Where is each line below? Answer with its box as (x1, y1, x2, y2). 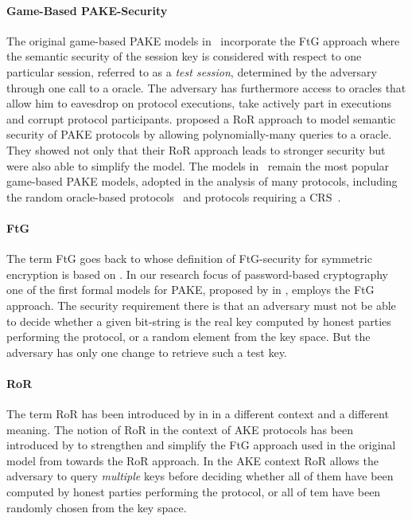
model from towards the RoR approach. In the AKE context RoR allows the (6, 452, 379, 468)
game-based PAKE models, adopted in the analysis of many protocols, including (6, 173, 398, 190)
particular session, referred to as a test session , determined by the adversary (6, 63, 378, 80)
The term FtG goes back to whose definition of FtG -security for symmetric (6, 250, 372, 267)
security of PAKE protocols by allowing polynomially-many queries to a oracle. (6, 126, 392, 143)
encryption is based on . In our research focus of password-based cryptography (6, 265, 388, 282)
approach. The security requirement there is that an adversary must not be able (6, 296, 396, 313)
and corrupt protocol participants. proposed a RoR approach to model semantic (6, 110, 396, 127)
